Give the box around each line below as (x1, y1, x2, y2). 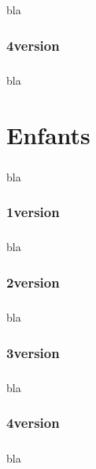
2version (6, 272, 60, 292)
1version (6, 202, 60, 222)
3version (6, 342, 60, 362)
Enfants (6, 118, 90, 151)
